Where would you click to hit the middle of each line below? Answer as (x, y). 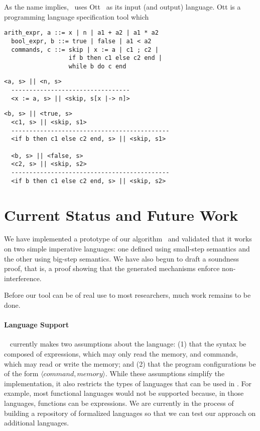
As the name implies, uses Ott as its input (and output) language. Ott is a (122, 7)
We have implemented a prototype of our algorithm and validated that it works (128, 239)
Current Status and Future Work (121, 214)
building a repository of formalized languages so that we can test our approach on (130, 413)
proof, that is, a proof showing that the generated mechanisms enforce (112, 268)
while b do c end (97, 66)
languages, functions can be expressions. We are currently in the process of (119, 403)
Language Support (37, 325)
